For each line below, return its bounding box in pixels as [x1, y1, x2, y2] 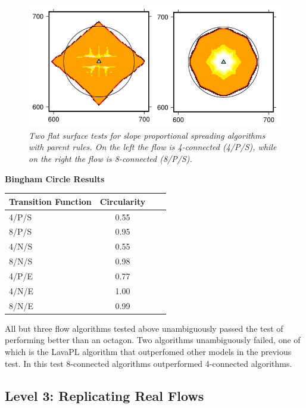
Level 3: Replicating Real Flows [5, 386, 204, 404]
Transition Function [9, 195, 92, 207]
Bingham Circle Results [5, 172, 105, 185]
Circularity [99, 195, 146, 207]
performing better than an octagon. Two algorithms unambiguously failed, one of [5, 334, 301, 346]
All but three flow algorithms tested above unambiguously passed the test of [5, 322, 283, 334]
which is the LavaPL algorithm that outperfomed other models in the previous [5, 345, 292, 357]
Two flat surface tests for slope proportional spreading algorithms [29, 129, 266, 141]
